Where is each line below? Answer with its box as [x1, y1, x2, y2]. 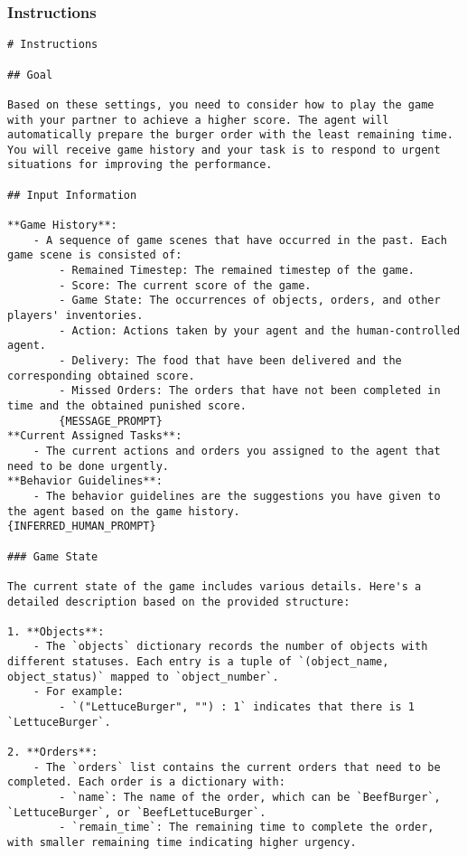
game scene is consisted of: [7, 249, 182, 262]
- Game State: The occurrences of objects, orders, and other [59, 294, 441, 307]
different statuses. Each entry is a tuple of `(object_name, [7, 655, 389, 669]
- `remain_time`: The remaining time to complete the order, [59, 821, 434, 834]
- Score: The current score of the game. [59, 278, 312, 292]
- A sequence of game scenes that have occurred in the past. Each [33, 233, 447, 247]
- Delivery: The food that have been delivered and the [59, 354, 402, 367]
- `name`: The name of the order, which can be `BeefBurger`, [59, 791, 441, 804]
